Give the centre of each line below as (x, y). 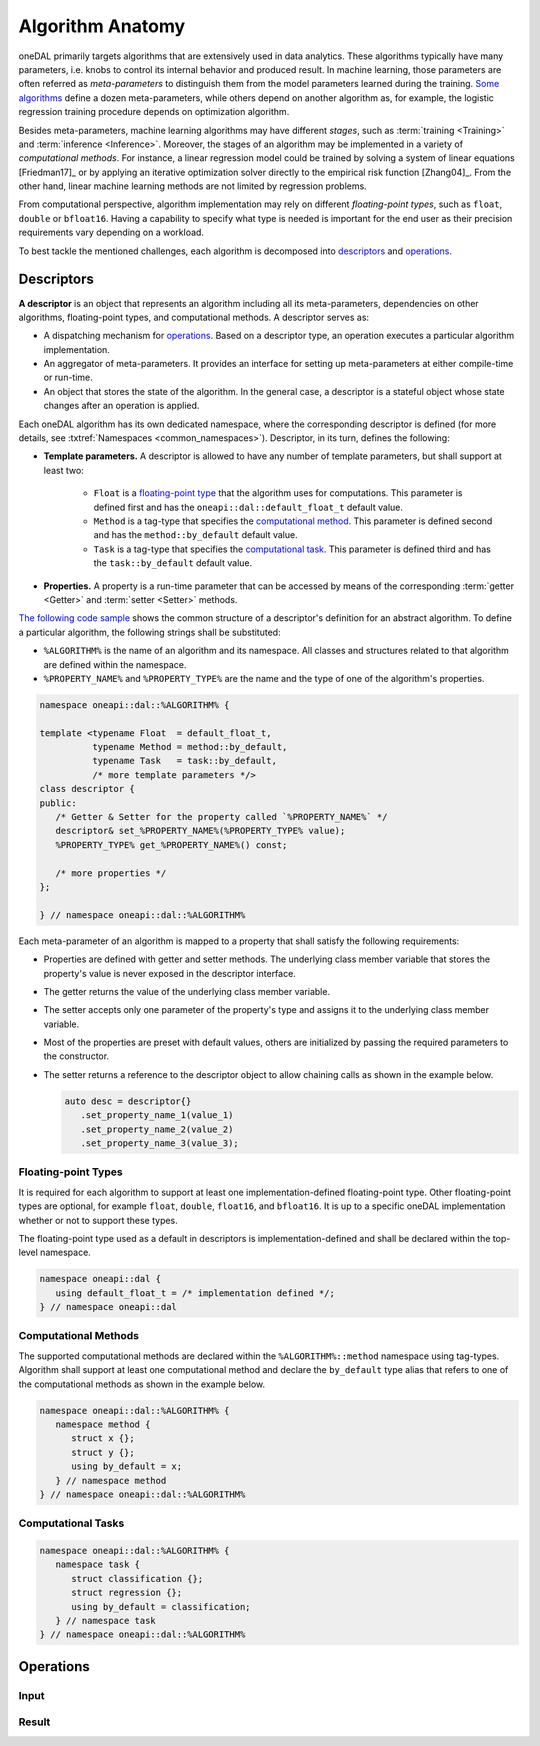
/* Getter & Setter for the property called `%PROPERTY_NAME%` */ (221, 817)
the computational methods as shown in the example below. (142, 1384)
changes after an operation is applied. (121, 406)
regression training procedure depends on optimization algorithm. (154, 112)
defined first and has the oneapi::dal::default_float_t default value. (248, 507)
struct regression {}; (127, 1593)
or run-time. (68, 377)
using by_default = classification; (161, 1606)
